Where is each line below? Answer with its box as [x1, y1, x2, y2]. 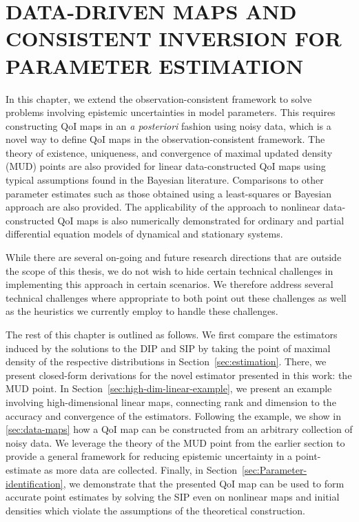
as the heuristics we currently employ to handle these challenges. [6, 304, 278, 318]
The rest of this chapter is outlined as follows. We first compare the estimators [6, 327, 338, 341]
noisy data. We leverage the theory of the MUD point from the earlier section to [6, 435, 345, 449]
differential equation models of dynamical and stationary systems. [6, 226, 283, 241]
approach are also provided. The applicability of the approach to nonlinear [6, 200, 320, 214]
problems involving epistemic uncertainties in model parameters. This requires [6, 105, 336, 119]
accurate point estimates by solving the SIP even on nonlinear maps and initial [6, 490, 340, 504]
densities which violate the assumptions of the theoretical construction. [6, 503, 305, 517]
